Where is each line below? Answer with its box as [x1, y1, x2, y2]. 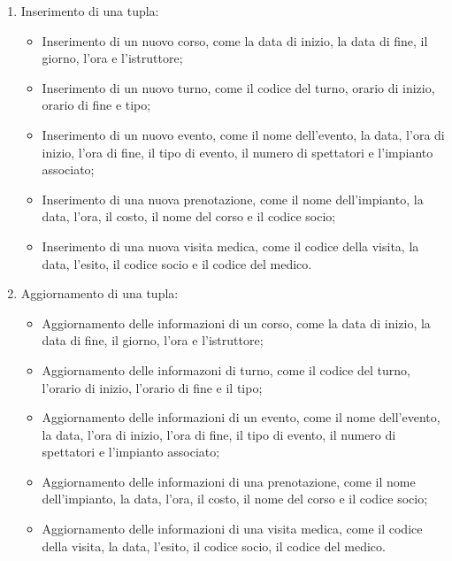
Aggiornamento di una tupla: [20, 284, 179, 303]
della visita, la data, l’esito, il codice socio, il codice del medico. [42, 536, 386, 555]
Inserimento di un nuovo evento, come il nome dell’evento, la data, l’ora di [42, 125, 445, 143]
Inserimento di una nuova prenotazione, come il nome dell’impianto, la [42, 189, 424, 208]
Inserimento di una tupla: [20, 2, 159, 19]
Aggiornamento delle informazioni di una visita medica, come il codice [42, 519, 423, 538]
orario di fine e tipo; [42, 96, 151, 114]
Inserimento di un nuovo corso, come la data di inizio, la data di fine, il [42, 31, 428, 50]
